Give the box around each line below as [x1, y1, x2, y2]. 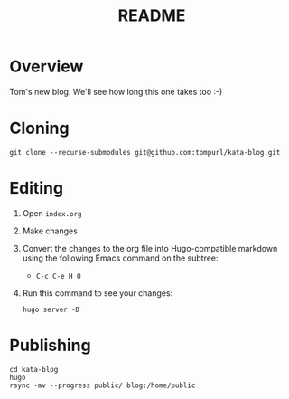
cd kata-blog [9, 365, 59, 374]
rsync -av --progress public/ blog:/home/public [9, 381, 196, 390]
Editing [9, 178, 64, 199]
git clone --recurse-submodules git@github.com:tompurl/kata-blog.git [9, 147, 281, 157]
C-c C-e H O [35, 271, 81, 280]
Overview [9, 56, 84, 77]
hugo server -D [22, 305, 80, 314]
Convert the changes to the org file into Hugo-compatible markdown [22, 242, 278, 253]
